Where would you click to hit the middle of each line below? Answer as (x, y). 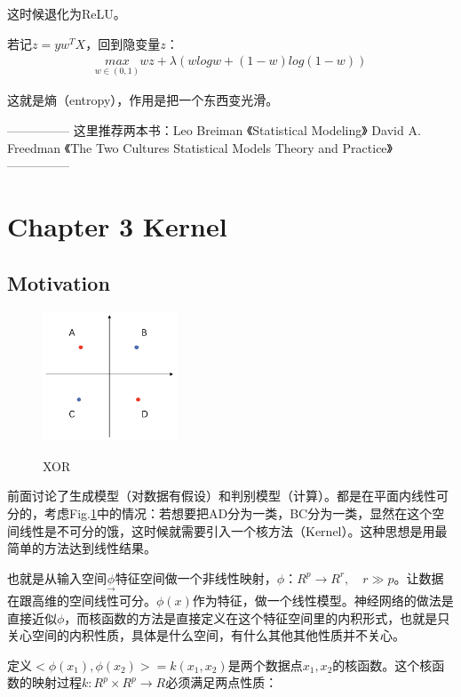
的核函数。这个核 (382, 665)
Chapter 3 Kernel (117, 226)
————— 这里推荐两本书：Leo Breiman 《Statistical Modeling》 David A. (214, 130)
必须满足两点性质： (222, 682)
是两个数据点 (265, 665)
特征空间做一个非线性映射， (196, 577)
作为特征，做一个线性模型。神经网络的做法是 (323, 600)
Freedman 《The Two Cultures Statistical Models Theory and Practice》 (200, 147)
